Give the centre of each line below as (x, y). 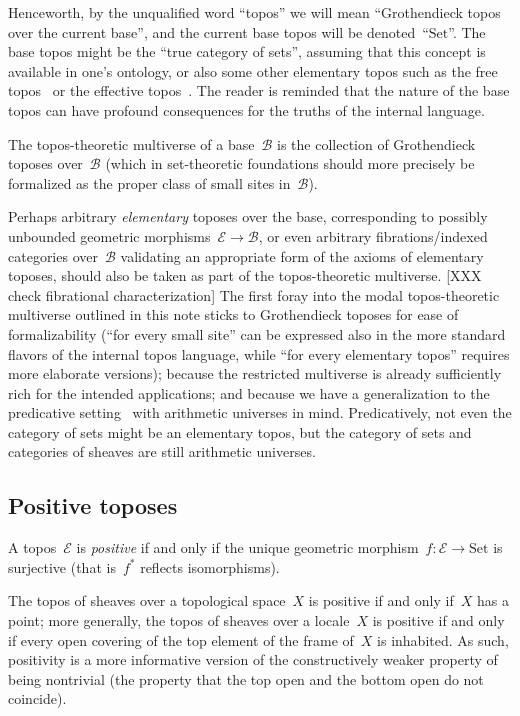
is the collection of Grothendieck (376, 143)
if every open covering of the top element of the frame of (181, 639)
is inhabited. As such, (443, 639)
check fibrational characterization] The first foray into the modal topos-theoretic (254, 294)
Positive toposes (93, 505)
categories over (53, 255)
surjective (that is (62, 566)
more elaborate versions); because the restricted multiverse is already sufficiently (255, 373)
